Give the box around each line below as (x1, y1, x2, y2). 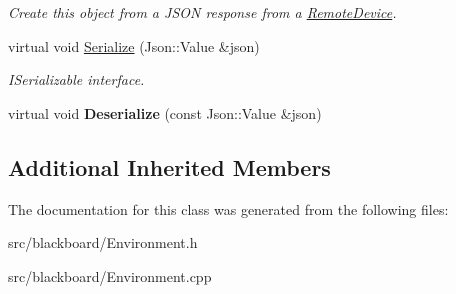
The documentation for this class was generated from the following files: (8, 198, 449, 219)
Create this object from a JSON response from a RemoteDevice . (8, 2, 397, 22)
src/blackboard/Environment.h (8, 232, 198, 253)
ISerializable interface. (8, 69, 145, 90)
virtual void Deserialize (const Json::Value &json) (8, 102, 322, 123)
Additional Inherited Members (8, 151, 331, 182)
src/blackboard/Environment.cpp (8, 265, 212, 286)
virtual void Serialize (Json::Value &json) (8, 35, 260, 56)
